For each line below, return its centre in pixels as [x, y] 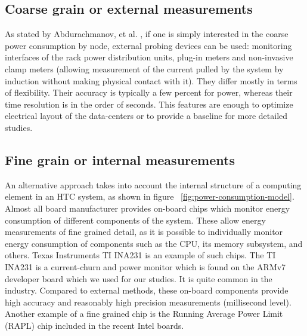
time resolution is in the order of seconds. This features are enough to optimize [149, 104]
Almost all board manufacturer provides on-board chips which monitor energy [148, 208]
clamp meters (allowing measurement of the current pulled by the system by [144, 68]
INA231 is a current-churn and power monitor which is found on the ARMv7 [145, 266]
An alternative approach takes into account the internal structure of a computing [153, 184]
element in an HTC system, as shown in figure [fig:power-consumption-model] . [150, 196]
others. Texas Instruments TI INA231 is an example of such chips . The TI [140, 255]
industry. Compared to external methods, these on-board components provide [147, 290]
